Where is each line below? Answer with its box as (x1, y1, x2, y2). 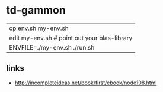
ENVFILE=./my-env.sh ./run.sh (9, 43, 95, 51)
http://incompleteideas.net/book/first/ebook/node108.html (14, 79, 157, 86)
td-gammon (6, 4, 66, 17)
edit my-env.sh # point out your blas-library (9, 34, 133, 42)
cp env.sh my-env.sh (9, 24, 69, 32)
